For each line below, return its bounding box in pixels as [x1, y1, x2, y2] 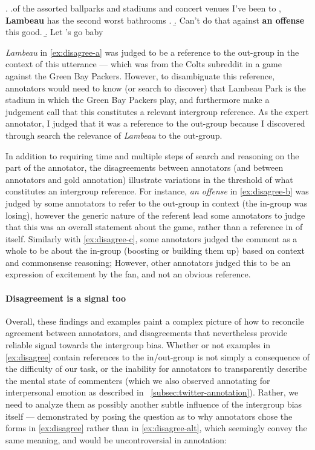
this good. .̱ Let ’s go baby [5, 25, 103, 38]
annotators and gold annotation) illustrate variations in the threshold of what [5, 173, 293, 185]
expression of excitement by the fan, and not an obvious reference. [5, 268, 251, 280]
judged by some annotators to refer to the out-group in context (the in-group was [5, 196, 308, 209]
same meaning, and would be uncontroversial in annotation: [5, 433, 227, 446]
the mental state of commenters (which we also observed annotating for [5, 374, 270, 386]
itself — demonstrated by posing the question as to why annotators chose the [5, 409, 293, 422]
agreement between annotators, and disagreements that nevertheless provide [5, 326, 288, 339]
